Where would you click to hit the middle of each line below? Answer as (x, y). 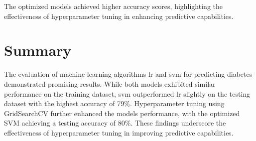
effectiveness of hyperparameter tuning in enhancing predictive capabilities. (119, 16)
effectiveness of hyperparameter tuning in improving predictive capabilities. (119, 132)
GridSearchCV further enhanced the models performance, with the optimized (122, 113)
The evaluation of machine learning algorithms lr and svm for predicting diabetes (128, 74)
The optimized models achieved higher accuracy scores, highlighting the (113, 6)
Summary (38, 50)
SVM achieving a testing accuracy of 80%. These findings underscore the (115, 123)
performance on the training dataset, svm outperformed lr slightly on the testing (127, 93)
